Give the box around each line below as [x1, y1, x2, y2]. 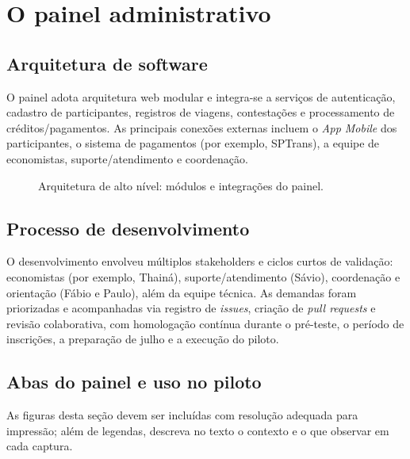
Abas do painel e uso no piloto [6, 369, 262, 394]
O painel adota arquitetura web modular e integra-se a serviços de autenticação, [6, 88, 396, 105]
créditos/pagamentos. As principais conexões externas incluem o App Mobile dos [6, 119, 397, 136]
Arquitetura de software [6, 51, 208, 75]
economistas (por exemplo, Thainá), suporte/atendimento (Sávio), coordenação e [6, 268, 400, 285]
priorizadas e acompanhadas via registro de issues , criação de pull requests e [6, 300, 376, 316]
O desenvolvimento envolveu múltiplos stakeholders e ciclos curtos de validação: [6, 253, 393, 270]
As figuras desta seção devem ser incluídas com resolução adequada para [6, 407, 358, 423]
